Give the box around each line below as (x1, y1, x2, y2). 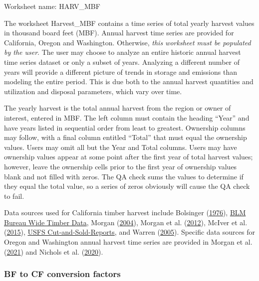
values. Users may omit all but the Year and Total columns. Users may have (4, 141, 237, 152)
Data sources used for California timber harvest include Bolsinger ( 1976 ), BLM (4, 207, 246, 218)
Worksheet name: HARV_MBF (4, 1, 100, 11)
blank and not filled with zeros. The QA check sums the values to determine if (4, 171, 244, 181)
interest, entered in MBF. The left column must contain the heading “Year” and (4, 112, 250, 123)
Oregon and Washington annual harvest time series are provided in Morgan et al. (4, 237, 253, 247)
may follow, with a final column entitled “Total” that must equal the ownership (4, 132, 247, 142)
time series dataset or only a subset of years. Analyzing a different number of (4, 56, 240, 67)
